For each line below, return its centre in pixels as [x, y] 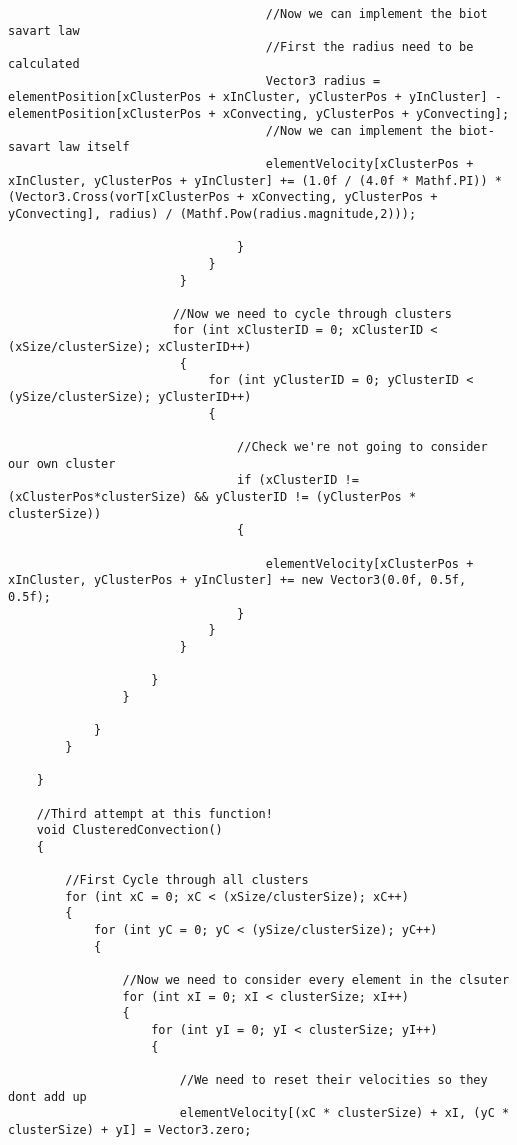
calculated [44, 63]
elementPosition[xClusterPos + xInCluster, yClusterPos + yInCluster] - [255, 97]
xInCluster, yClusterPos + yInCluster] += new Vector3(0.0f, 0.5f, [237, 580]
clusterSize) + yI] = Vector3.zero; [130, 1129]
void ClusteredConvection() [129, 830]
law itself [94, 147]
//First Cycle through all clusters [187, 880]
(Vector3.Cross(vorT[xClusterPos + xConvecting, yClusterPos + [223, 197]
